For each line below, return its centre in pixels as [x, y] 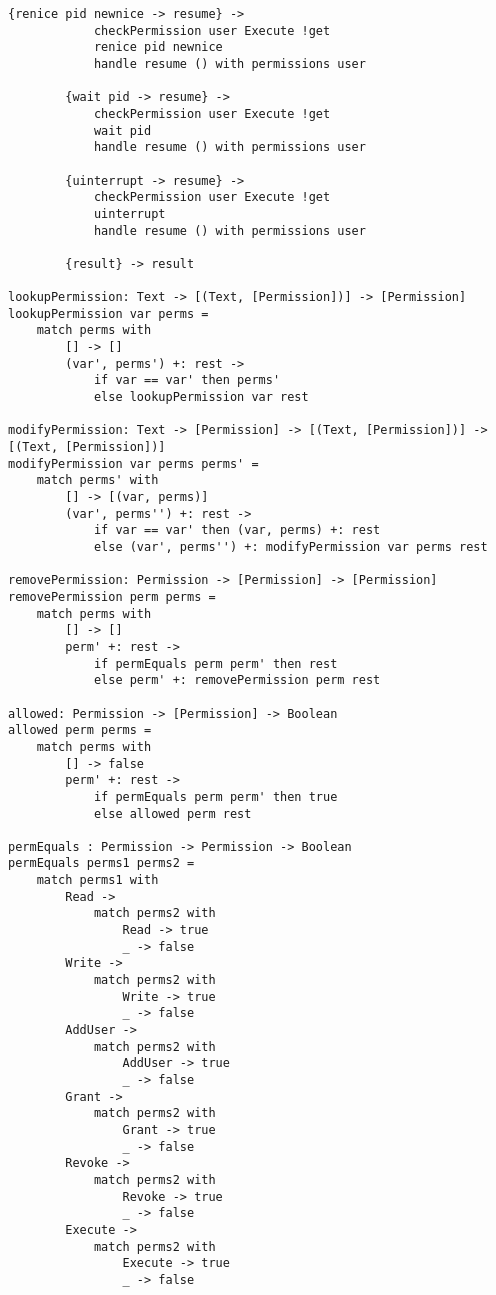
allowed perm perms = [80, 730]
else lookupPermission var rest [201, 397]
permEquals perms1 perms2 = [101, 863]
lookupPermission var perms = [108, 313]
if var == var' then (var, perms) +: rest [237, 530]
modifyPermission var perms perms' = [133, 463]
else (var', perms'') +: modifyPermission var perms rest [290, 547]
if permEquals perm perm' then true [215, 796]
